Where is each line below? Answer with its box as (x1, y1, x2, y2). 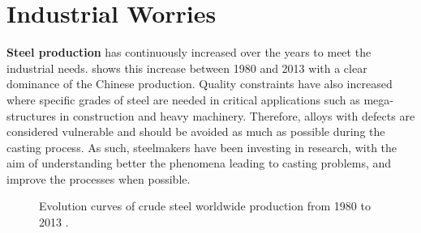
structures (6, 107, 56, 124)
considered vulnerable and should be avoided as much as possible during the (6, 123, 385, 140)
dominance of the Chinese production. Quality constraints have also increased (6, 75, 393, 92)
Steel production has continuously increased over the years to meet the (6, 44, 372, 61)
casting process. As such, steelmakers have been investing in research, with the (6, 138, 397, 155)
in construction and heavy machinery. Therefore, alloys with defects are (59, 107, 415, 124)
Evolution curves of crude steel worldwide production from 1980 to (39, 197, 371, 214)
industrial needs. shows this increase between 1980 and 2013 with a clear (6, 59, 367, 76)
